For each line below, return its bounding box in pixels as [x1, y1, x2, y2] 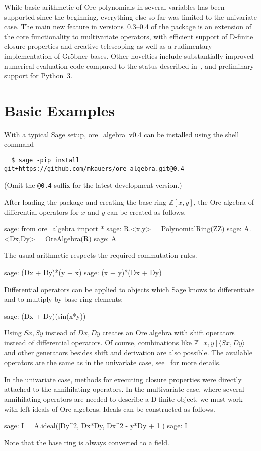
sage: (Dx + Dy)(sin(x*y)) [4, 310, 86, 321]
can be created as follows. [107, 206, 186, 217]
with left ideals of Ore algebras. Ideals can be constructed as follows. [4, 403, 215, 414]
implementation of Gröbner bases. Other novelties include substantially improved [4, 50, 254, 61]
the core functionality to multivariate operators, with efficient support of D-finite [4, 31, 253, 41]
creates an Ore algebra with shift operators [102, 327, 235, 338]
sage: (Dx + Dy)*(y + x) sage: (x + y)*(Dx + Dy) [4, 267, 162, 277]
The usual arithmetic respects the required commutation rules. [4, 250, 197, 260]
